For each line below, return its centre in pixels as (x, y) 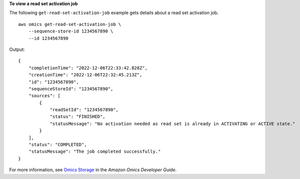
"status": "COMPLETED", (58, 145)
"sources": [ (44, 96)
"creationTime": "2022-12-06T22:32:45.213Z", (85, 75)
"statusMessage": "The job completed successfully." (95, 152)
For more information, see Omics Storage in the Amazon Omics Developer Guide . (93, 170)
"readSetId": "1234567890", (84, 110)
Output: (17, 49)
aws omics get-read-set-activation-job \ (70, 24)
